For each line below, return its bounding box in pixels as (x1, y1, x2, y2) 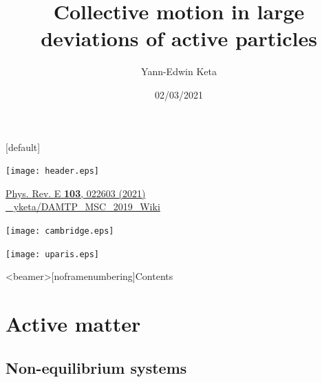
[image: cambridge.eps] (6, 225, 114, 236)
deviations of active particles (41, 24, 317, 52)
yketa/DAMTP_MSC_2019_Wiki (13, 199, 160, 214)
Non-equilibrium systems (6, 356, 187, 378)
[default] (6, 139, 41, 154)
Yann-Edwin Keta (141, 64, 217, 79)
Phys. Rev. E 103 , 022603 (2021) (6, 185, 146, 200)
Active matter (6, 310, 141, 338)
